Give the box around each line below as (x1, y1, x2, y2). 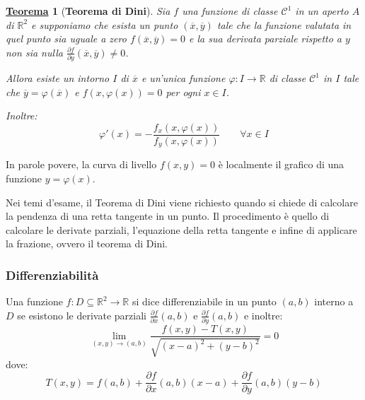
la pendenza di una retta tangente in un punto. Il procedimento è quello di (6, 208, 330, 223)
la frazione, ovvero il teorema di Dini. (6, 236, 168, 251)
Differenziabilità (6, 266, 99, 283)
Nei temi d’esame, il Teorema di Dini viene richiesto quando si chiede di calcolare (6, 194, 358, 209)
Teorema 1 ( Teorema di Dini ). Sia (6, 4, 170, 18)
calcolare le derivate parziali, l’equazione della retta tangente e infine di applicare (6, 222, 357, 237)
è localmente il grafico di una (218, 157, 344, 172)
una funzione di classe (182, 4, 278, 18)
